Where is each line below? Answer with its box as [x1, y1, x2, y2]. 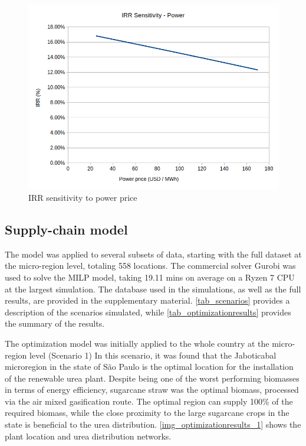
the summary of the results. [5, 317, 105, 330]
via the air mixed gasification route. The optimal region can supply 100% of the [5, 395, 293, 407]
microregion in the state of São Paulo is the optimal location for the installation [5, 360, 294, 373]
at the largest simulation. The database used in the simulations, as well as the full [5, 282, 301, 295]
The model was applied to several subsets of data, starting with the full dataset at [5, 248, 302, 260]
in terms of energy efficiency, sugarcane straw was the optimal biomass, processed [5, 383, 299, 396]
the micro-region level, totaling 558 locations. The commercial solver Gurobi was [5, 259, 296, 272]
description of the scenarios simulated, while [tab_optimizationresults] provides [5, 305, 291, 318]
